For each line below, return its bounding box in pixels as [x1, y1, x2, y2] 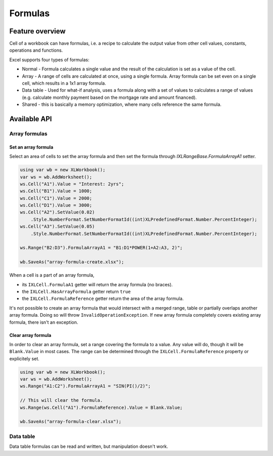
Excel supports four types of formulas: [9, 56, 89, 63]
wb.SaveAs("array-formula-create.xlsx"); [20, 259, 124, 265]
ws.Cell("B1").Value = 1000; [20, 188, 93, 194]
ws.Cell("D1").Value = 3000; [20, 203, 93, 208]
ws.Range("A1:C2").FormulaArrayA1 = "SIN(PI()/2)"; [20, 383, 151, 389]
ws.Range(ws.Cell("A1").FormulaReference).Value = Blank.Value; [20, 404, 183, 410]
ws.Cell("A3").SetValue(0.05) [20, 223, 95, 230]
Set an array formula [9, 144, 54, 150]
